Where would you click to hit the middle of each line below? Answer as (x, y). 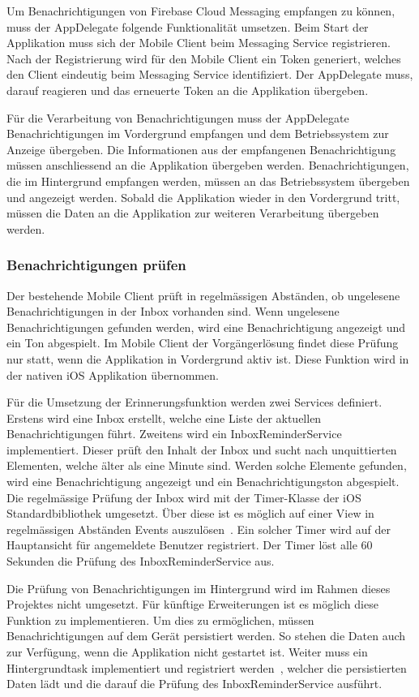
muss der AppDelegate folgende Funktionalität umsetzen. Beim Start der (188, 26)
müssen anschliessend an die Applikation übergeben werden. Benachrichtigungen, (208, 165)
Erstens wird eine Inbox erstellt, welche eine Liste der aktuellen (164, 417)
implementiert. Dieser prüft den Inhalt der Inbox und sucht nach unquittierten (202, 449)
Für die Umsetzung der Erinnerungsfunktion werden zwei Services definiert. (195, 402)
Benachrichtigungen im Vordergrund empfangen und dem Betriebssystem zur (198, 133)
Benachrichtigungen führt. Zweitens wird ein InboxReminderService (174, 434)
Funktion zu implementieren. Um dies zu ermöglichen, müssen (160, 620)
